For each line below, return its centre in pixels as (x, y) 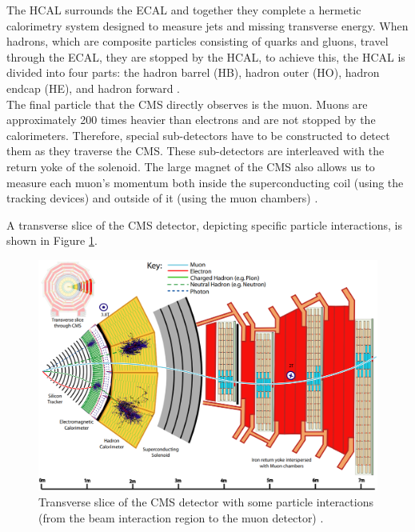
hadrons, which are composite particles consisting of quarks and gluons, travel (198, 41)
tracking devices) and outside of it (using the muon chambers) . (162, 198)
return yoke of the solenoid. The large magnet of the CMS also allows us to (191, 166)
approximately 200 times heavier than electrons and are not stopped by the (191, 120)
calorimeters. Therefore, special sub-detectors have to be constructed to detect (198, 135)
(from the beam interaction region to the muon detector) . (181, 517)
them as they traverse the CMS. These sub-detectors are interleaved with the (196, 151)
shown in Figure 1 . (52, 240)
